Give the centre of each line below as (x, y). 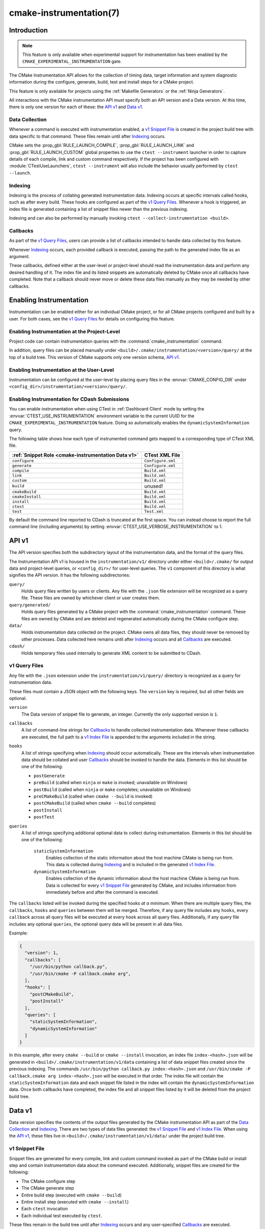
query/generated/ (30, 605)
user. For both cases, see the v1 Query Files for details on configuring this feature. (92, 319)
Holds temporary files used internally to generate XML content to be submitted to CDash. (111, 653)
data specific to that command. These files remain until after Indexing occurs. (87, 136)
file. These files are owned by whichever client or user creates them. (91, 598)
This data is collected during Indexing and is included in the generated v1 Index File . (131, 865)
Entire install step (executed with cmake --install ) (75, 1201)
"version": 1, (42, 953)
